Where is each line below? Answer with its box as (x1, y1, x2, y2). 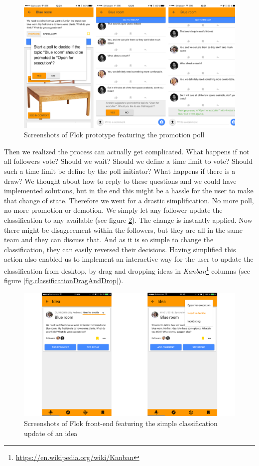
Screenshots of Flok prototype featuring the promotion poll (24, 129, 205, 140)
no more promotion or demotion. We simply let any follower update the (4, 205, 223, 215)
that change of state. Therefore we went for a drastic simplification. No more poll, (4, 195, 254, 205)
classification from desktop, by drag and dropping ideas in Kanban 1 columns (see (4, 264, 251, 276)
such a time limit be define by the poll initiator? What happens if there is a (4, 165, 236, 176)
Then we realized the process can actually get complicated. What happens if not (4, 146, 250, 156)
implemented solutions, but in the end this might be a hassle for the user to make (4, 185, 254, 196)
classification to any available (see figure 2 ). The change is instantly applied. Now (4, 214, 253, 225)
